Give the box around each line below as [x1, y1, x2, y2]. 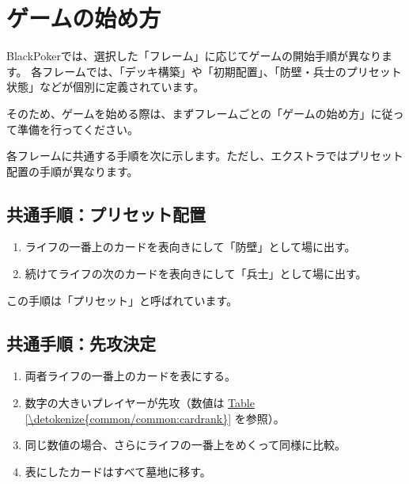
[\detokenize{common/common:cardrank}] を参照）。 [25, 410, 285, 426]
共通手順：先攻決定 [6, 330, 156, 355]
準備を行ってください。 [17, 120, 138, 137]
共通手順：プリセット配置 [6, 201, 206, 226]
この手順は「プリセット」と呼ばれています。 [6, 292, 238, 308]
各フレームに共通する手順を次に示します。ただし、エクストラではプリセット [6, 147, 403, 164]
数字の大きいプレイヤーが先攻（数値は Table [25, 394, 255, 411]
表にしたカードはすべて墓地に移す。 [25, 463, 211, 479]
